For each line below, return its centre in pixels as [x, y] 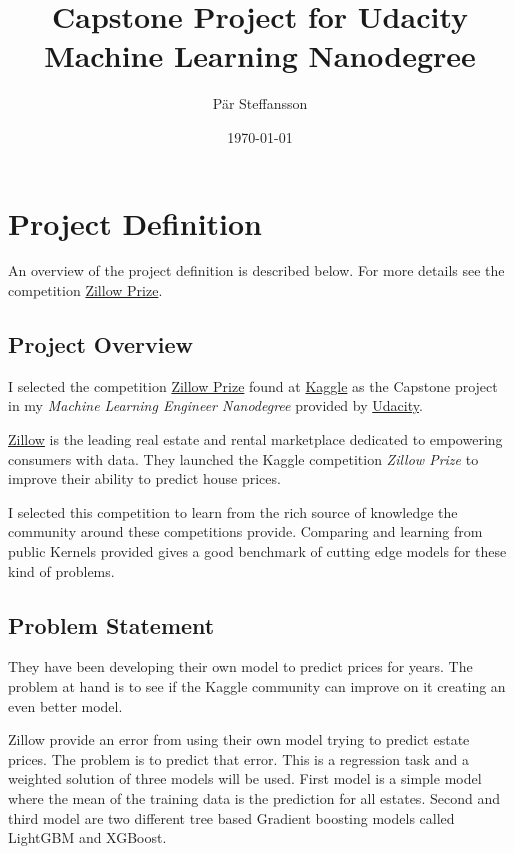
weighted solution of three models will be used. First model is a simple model [245, 778]
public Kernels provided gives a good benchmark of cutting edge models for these [257, 550]
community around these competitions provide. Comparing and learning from [245, 531]
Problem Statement [111, 624]
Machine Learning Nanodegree [260, 55]
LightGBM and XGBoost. [87, 837]
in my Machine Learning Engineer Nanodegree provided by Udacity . [215, 405]
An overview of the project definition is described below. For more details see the [256, 270]
